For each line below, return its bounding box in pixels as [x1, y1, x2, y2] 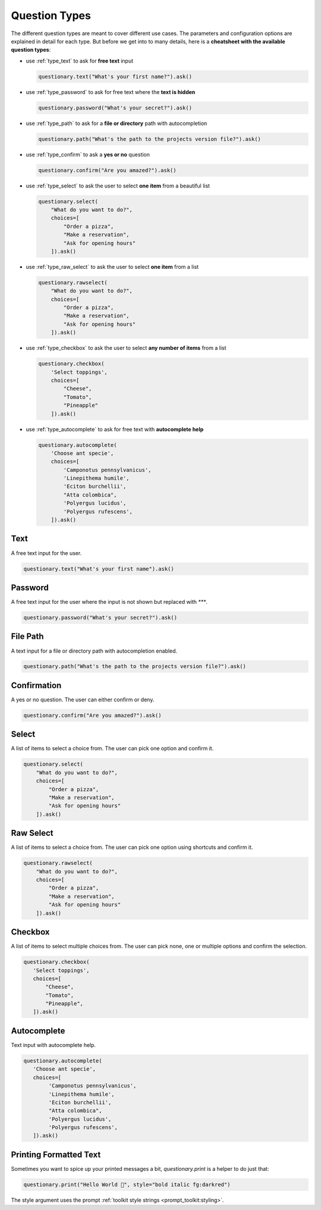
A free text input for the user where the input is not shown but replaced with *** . [11, 598, 208, 606]
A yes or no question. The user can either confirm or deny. [11, 696, 155, 703]
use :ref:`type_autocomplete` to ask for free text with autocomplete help [26, 425, 204, 432]
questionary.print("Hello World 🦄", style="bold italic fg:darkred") [23, 1181, 231, 1188]
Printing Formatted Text [11, 1149, 101, 1159]
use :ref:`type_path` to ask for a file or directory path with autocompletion [26, 120, 207, 127]
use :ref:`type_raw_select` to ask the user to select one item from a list [26, 263, 199, 270]
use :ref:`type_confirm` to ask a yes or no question [26, 151, 150, 158]
